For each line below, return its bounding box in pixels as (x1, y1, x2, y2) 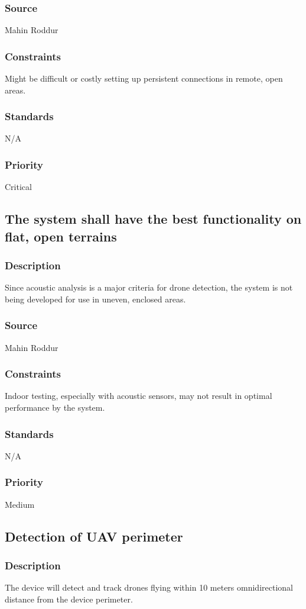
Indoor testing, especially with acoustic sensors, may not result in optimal (5, 389, 272, 402)
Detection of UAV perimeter (5, 527, 183, 545)
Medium (5, 498, 35, 510)
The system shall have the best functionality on (5, 210, 302, 228)
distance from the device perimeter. (5, 592, 133, 605)
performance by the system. (5, 401, 105, 414)
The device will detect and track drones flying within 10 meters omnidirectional (5, 581, 293, 594)
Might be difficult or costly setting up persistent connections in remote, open (5, 72, 283, 85)
